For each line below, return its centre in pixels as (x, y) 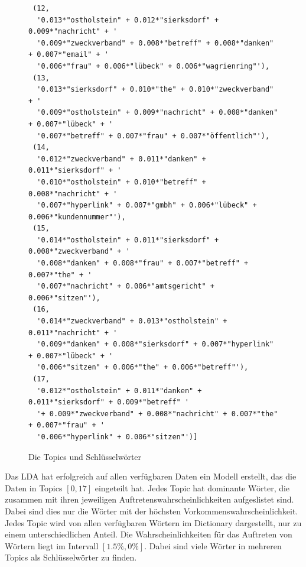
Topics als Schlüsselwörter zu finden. (71, 557)
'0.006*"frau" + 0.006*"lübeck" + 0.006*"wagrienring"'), (153, 66)
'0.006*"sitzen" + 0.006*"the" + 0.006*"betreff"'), (143, 367)
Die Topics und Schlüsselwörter (85, 456)
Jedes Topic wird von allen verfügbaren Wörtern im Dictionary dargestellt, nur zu (153, 522)
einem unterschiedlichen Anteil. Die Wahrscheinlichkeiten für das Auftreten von (149, 534)
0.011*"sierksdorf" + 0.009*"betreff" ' (109, 402)
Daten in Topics (34, 487)
